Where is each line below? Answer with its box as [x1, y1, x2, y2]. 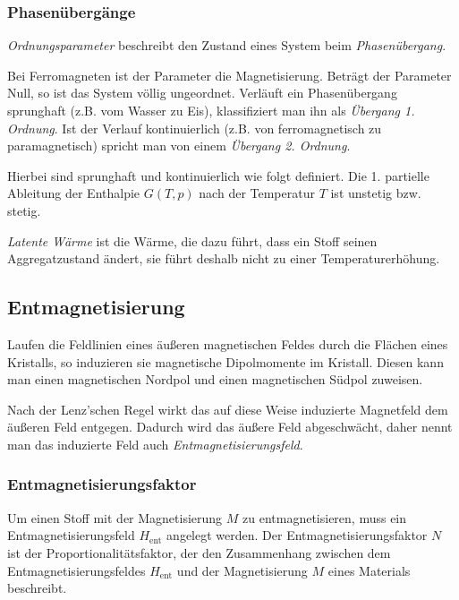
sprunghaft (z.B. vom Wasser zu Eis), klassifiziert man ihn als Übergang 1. [7, 101, 415, 119]
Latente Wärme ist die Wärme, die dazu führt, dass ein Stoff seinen [7, 231, 378, 250]
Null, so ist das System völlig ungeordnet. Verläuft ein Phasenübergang [7, 83, 397, 102]
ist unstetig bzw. [330, 184, 421, 202]
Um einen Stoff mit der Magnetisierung [7, 508, 223, 527]
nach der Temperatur [199, 184, 315, 202]
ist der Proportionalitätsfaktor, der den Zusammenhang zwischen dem [7, 543, 391, 561]
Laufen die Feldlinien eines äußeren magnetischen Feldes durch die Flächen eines [7, 334, 448, 353]
